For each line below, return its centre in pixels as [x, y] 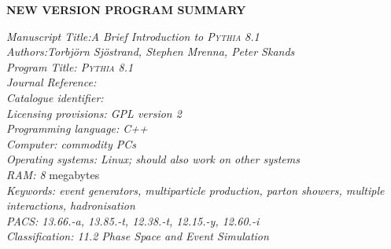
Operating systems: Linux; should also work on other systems [153, 159]
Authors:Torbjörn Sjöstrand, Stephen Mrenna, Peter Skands [151, 51]
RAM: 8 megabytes [53, 174]
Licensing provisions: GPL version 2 [94, 113]
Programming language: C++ [77, 128]
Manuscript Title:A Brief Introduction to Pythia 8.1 [133, 36]
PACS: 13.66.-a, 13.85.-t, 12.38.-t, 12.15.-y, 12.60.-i [133, 220]
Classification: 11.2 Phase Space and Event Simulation [138, 236]
